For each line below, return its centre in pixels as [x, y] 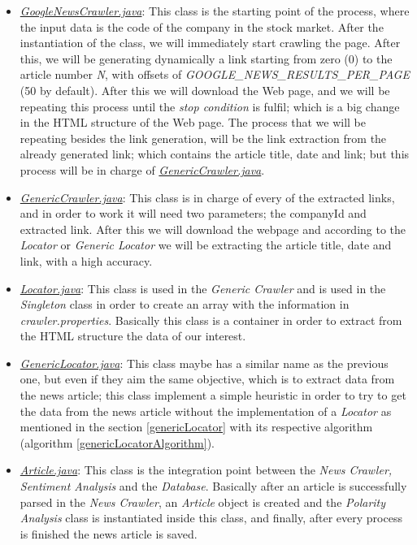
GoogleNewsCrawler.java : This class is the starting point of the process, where [215, 11]
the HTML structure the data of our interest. [133, 336]
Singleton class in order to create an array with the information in [185, 304]
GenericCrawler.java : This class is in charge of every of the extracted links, [207, 197]
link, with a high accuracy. [86, 260]
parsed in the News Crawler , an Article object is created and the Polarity [203, 502]
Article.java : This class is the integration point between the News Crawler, [206, 470]
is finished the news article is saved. [109, 533]
